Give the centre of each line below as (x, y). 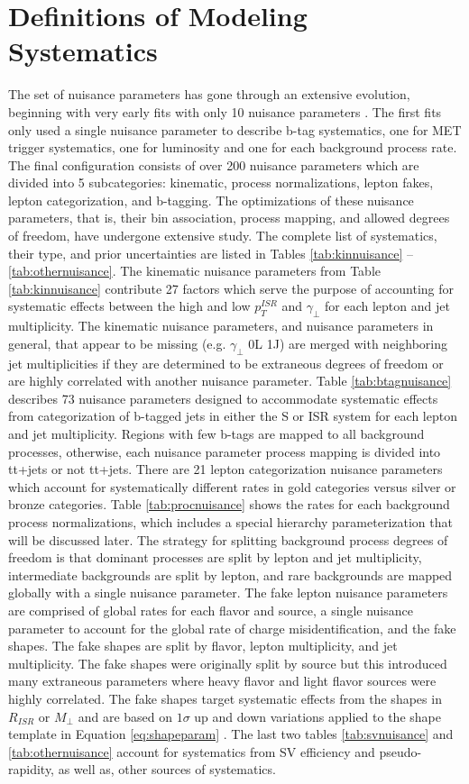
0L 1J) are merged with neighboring (348, 343)
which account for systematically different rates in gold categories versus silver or (232, 486)
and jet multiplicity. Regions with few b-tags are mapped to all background (216, 433)
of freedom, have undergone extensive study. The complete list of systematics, (223, 236)
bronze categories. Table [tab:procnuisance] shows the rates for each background (229, 504)
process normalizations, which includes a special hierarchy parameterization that (230, 521)
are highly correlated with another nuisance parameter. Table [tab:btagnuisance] (230, 381)
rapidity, (32, 769)
